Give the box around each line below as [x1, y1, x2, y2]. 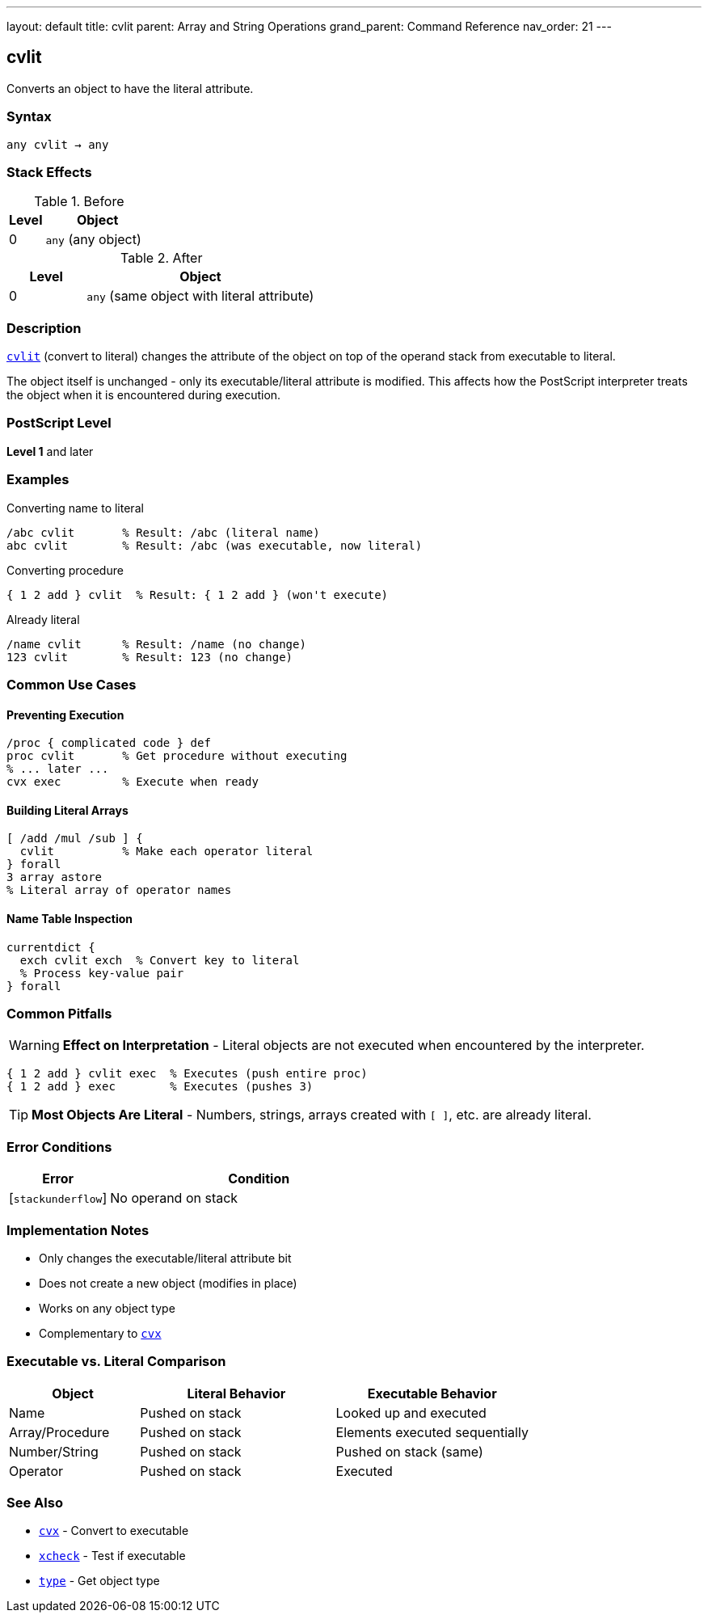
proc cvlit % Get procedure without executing [6, 749, 348, 763]
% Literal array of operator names [6, 883, 232, 897]
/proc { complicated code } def [6, 736, 211, 750]
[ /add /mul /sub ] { [6, 832, 143, 845]
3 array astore [6, 871, 103, 884]
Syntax [6, 108, 52, 125]
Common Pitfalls [6, 1006, 112, 1022]
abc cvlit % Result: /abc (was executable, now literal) [6, 538, 423, 552]
